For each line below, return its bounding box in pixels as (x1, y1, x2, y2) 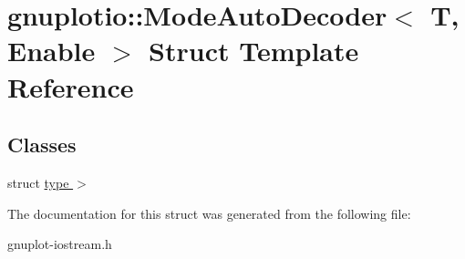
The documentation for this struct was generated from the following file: (7, 203, 411, 223)
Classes (7, 130, 77, 159)
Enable (7, 32, 96, 69)
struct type (7, 172, 69, 192)
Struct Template (149, 32, 359, 69)
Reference (7, 67, 134, 105)
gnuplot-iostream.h (7, 234, 112, 254)
